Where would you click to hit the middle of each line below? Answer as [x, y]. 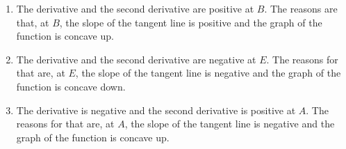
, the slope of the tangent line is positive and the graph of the [191, 22]
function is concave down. [71, 86]
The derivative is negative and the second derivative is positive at [156, 110]
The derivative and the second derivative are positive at [135, 8]
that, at [33, 22]
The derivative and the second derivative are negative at [136, 59]
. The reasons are [301, 8]
